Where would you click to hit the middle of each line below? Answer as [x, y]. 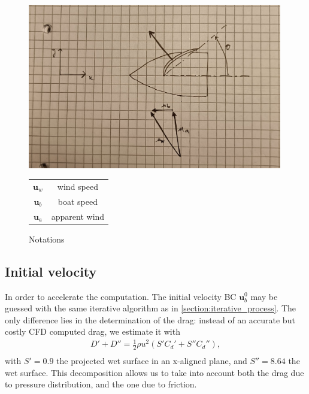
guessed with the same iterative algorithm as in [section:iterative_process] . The [151, 308]
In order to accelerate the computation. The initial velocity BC [121, 296]
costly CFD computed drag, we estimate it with [93, 331]
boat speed [78, 201]
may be [264, 296]
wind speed [78, 186]
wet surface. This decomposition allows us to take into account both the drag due [154, 372]
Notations [47, 239]
